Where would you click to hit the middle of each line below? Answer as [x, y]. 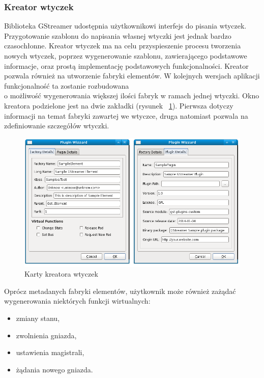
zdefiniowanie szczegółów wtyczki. [57, 126]
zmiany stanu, [38, 318]
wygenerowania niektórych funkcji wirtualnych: [77, 301]
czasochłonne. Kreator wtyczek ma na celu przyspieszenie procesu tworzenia [123, 46]
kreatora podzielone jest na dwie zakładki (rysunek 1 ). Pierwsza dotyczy [119, 105]
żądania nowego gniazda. [54, 369]
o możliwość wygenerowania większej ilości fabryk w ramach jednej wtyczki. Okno [132, 96]
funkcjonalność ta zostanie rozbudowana [67, 85]
